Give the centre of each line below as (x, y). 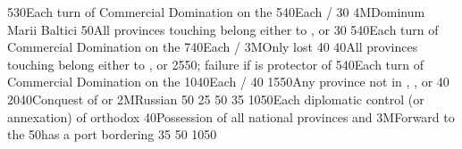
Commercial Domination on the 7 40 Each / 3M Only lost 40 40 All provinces (213, 47)
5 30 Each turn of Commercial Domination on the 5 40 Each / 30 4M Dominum (216, 12)
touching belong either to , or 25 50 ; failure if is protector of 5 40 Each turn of (216, 64)
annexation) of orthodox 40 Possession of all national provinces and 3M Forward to (231, 116)
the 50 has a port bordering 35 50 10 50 (112, 134)
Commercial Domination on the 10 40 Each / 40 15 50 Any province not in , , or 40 (228, 82)
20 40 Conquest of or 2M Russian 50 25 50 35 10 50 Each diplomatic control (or (216, 99)
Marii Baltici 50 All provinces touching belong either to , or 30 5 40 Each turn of (223, 29)
